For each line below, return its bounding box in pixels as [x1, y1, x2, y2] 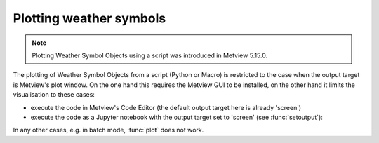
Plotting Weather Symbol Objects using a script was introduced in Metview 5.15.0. [32, 51, 268, 60]
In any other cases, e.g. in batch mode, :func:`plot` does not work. [13, 126, 204, 135]
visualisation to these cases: [13, 90, 95, 99]
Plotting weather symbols [13, 11, 166, 26]
